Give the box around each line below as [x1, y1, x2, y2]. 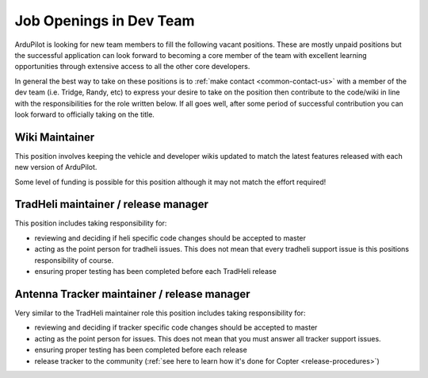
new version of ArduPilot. [14, 163, 97, 172]
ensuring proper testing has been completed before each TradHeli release [34, 267, 277, 276]
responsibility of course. [34, 255, 114, 265]
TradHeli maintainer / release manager [14, 198, 209, 211]
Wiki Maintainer [14, 130, 95, 144]
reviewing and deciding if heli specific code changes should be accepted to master [34, 233, 307, 242]
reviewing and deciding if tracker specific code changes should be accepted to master [34, 322, 318, 333]
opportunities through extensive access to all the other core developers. [14, 62, 250, 71]
